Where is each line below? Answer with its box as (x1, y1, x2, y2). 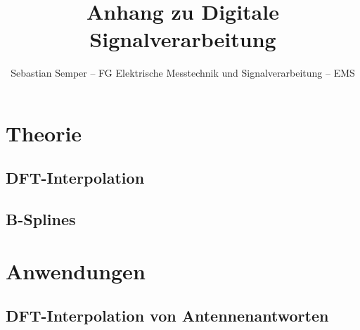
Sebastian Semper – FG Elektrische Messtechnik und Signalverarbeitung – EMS (11, 65, 355, 80)
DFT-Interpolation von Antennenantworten (6, 305, 329, 326)
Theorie (6, 118, 82, 147)
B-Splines (6, 208, 76, 230)
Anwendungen (6, 256, 146, 285)
